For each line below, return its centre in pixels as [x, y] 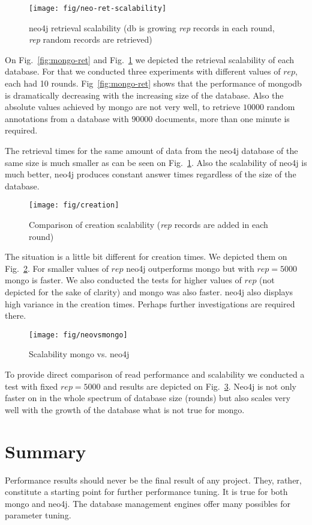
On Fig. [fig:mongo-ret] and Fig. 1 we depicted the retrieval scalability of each [150, 59]
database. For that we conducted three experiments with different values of [143, 71]
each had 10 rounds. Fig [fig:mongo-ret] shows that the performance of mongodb [153, 83]
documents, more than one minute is [223, 118]
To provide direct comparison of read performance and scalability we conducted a [155, 374]
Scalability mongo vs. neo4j [79, 354]
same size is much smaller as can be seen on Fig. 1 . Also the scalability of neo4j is [156, 162]
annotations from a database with [67, 118]
